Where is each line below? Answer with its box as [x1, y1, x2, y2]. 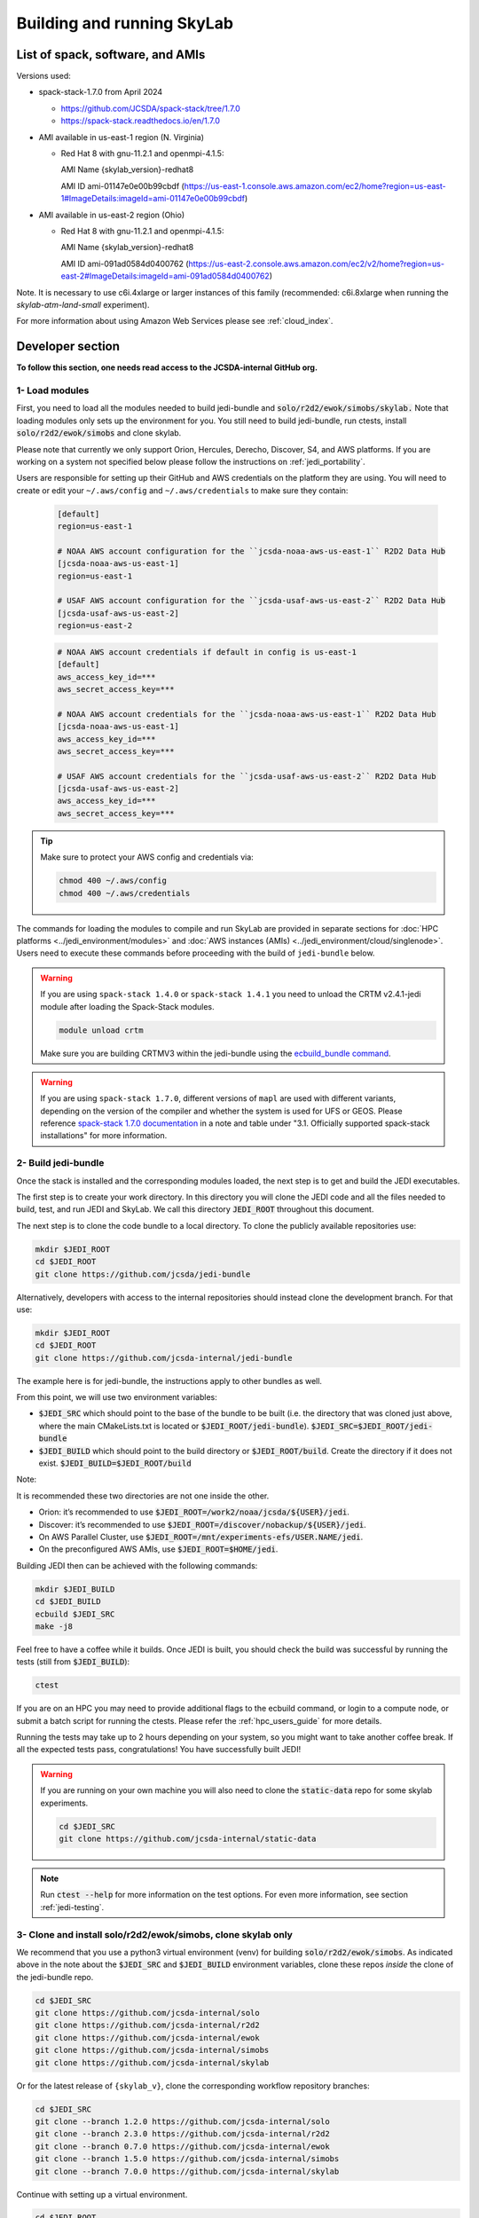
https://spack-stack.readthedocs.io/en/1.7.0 [60, 115, 221, 126]
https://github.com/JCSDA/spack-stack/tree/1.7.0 [60, 103, 241, 114]
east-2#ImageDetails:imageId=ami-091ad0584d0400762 [60, 271, 270, 281]
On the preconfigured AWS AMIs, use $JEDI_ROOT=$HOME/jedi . [38, 1544, 279, 1554]
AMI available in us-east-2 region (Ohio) [38, 209, 185, 220]
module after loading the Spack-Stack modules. [40, 1001, 215, 1011]
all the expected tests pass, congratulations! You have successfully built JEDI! [16, 1744, 302, 1755]
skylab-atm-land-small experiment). [16, 299, 150, 310]
